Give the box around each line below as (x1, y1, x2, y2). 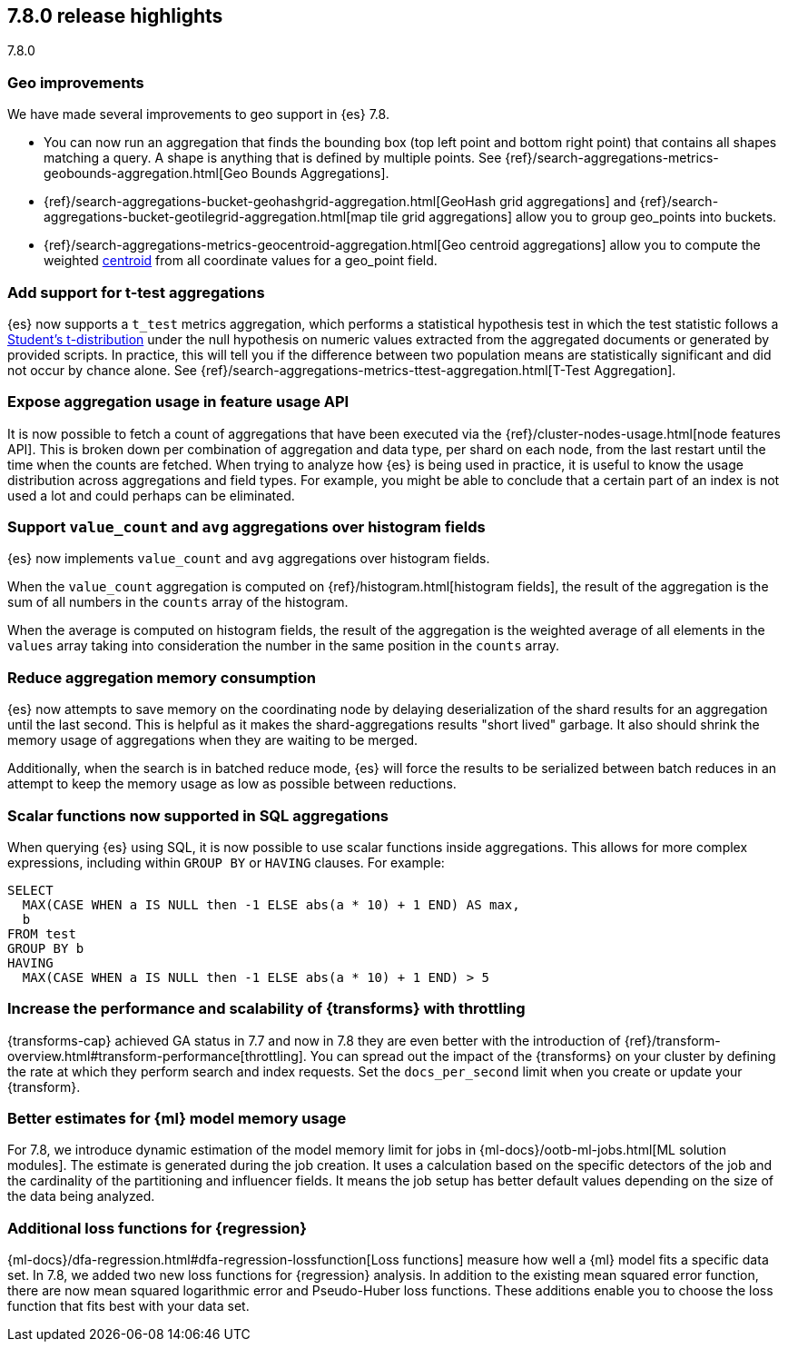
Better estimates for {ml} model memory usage (7, 1109, 347, 1128)
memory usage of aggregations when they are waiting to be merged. (7, 732, 419, 749)
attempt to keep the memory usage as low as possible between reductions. (7, 776, 457, 792)
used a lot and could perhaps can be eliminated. (7, 487, 295, 503)
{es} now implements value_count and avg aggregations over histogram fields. (7, 551, 490, 567)
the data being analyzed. (7, 1188, 155, 1205)
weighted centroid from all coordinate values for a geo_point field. (44, 253, 438, 269)
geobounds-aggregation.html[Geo (44, 165, 249, 182)
